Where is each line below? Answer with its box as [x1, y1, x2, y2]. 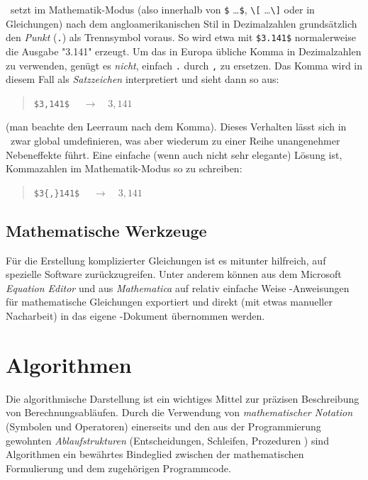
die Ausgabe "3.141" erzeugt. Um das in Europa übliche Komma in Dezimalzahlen [6, 43, 362, 58]
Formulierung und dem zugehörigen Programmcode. [6, 460, 231, 475]
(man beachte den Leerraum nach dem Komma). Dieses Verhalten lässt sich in [6, 119, 347, 134]
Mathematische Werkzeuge [6, 219, 207, 241]
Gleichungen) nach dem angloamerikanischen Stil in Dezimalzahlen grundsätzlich [6, 16, 357, 30]
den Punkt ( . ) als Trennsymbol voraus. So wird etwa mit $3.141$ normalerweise [6, 30, 356, 45]
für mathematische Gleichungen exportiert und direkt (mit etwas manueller [6, 294, 333, 309]
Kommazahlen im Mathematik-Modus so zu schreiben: [6, 161, 242, 176]
